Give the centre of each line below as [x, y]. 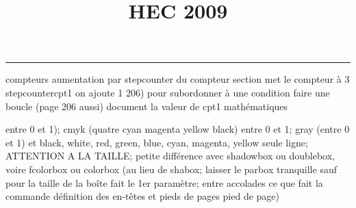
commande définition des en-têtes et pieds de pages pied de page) [143, 196]
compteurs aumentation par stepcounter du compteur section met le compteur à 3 [178, 79]
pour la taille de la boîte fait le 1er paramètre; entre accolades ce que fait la [164, 182]
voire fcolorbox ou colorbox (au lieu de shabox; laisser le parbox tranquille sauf [171, 169]
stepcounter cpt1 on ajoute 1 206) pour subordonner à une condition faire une [168, 92]
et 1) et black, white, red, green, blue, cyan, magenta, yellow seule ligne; [157, 142]
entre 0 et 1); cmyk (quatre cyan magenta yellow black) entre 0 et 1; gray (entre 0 [178, 129]
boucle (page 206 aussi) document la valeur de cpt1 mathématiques [147, 106]
